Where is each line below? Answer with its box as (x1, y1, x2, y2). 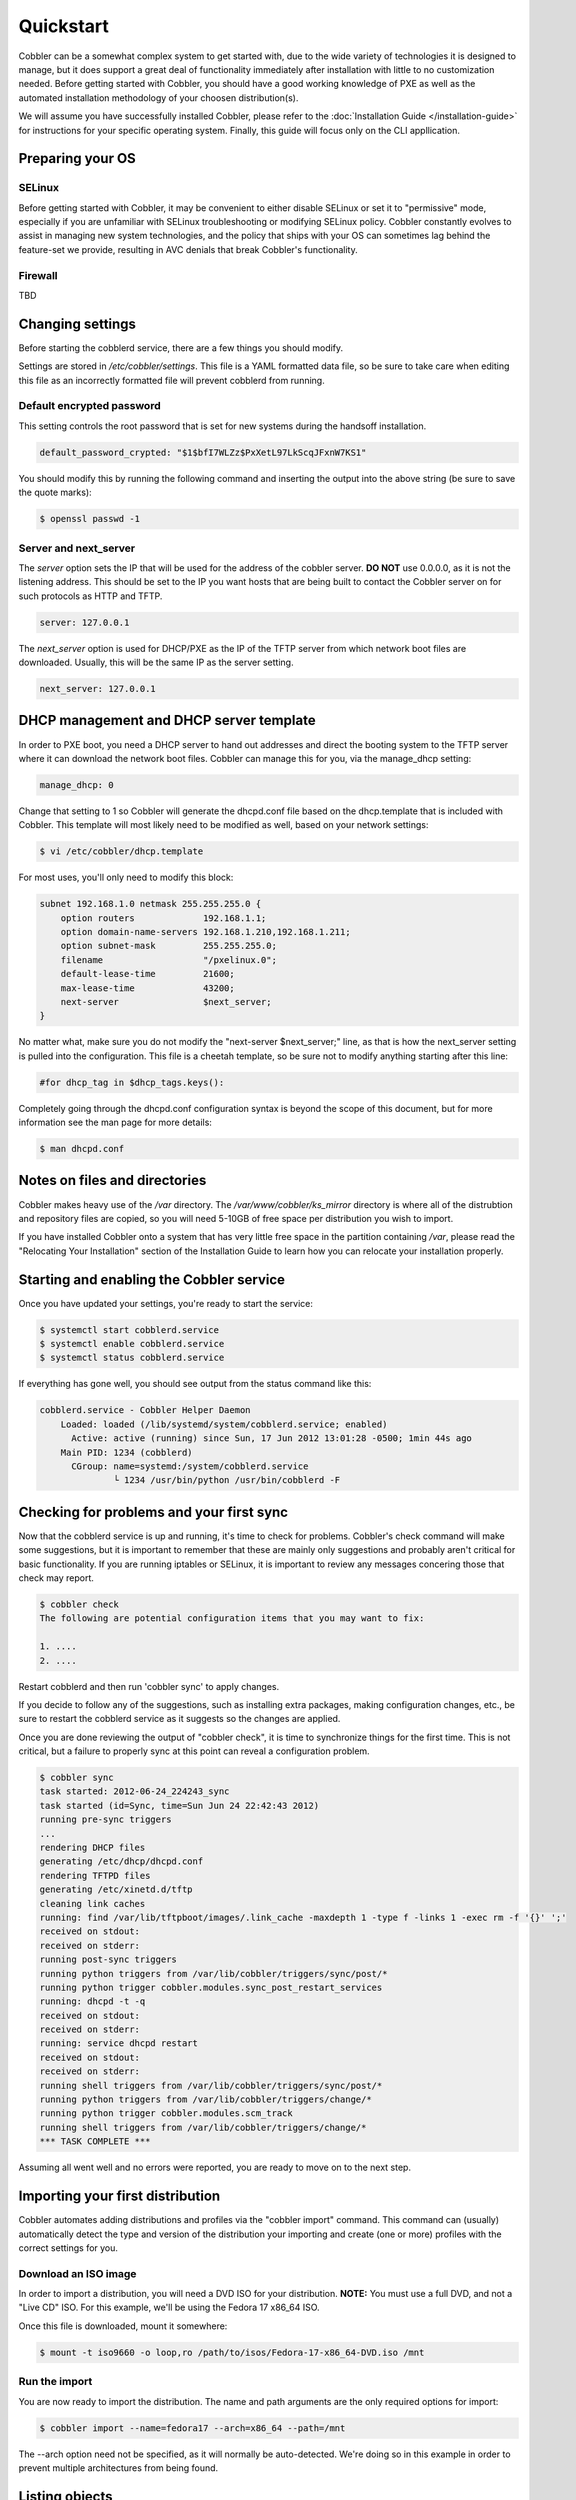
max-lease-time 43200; (60, 982, 235, 994)
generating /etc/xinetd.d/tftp (39, 1884, 194, 1895)
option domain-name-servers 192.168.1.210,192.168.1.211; (60, 926, 351, 937)
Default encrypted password (18, 399, 161, 413)
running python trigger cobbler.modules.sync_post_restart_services (39, 1981, 383, 1993)
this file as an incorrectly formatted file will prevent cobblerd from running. (18, 374, 325, 386)
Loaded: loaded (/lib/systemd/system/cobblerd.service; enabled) (60, 1418, 388, 1430)
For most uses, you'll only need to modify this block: (18, 871, 234, 884)
